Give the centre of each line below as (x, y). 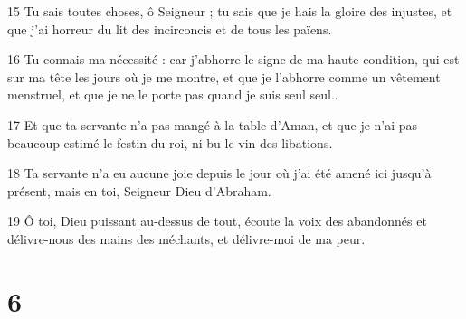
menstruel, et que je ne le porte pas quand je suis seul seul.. (173, 94)
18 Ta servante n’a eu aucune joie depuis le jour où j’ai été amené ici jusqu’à (219, 173)
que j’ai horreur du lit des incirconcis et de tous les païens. (170, 28)
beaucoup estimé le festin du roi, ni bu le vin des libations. (170, 142)
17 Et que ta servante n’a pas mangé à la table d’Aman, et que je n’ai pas (213, 124)
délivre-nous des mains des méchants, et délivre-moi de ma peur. (186, 238)
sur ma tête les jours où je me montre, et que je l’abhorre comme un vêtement (224, 76)
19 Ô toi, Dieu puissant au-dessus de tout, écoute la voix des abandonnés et (217, 221)
